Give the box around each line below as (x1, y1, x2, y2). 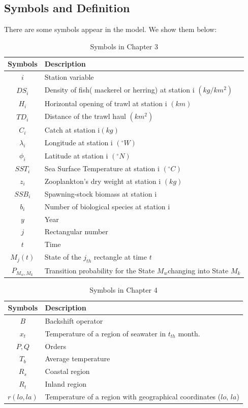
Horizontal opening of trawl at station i (44, 98, 167, 109)
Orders (45, 340, 66, 351)
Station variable (44, 72, 94, 82)
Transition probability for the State (44, 265, 155, 275)
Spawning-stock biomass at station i (44, 188, 157, 199)
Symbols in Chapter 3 (90, 41, 158, 51)
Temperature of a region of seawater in (45, 328, 166, 338)
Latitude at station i (44, 150, 108, 161)
